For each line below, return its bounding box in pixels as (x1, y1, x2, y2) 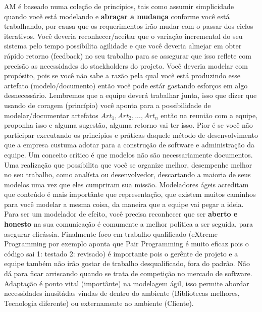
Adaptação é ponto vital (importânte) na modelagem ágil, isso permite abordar (4, 278, 249, 288)
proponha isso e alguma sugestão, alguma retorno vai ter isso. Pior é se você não (4, 120, 253, 130)
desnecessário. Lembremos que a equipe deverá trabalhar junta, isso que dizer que (4, 90, 257, 100)
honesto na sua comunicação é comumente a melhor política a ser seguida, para (4, 219, 253, 229)
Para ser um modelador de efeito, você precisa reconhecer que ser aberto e (4, 209, 238, 219)
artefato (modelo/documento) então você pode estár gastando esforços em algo (4, 80, 248, 90)
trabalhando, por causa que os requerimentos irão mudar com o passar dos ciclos (4, 21, 253, 31)
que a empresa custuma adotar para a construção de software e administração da (4, 139, 255, 150)
